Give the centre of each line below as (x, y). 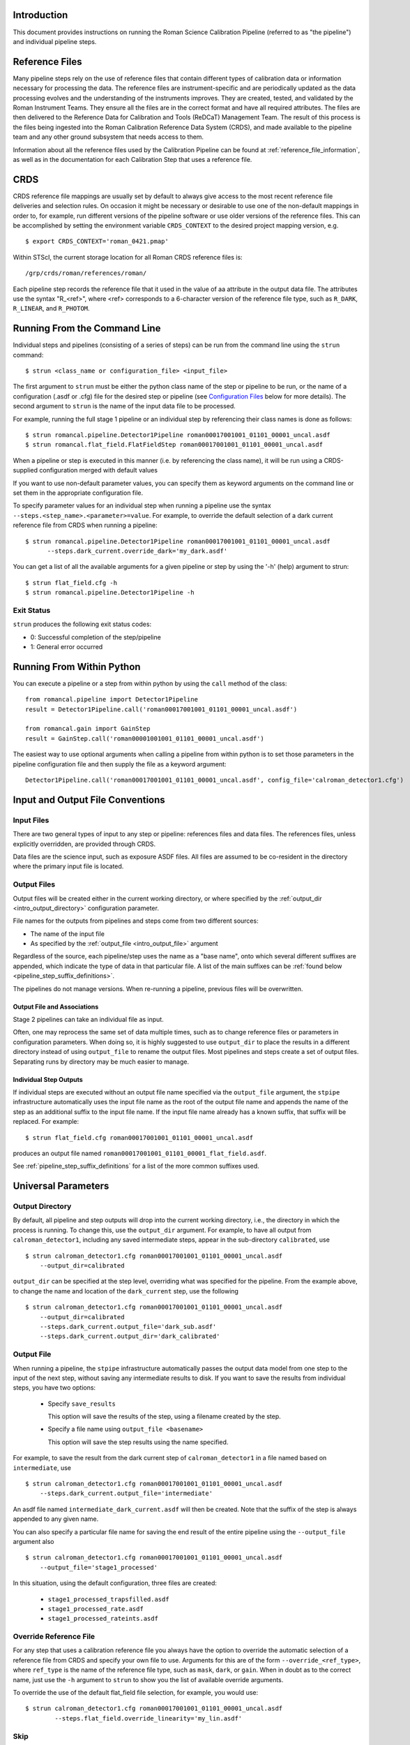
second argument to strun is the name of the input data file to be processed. (124, 406)
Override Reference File (54, 1637)
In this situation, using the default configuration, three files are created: (115, 1583)
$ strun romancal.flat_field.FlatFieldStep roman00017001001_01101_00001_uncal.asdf (174, 445)
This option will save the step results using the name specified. (138, 1442)
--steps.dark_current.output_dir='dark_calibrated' (130, 1336)
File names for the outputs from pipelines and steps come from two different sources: (136, 921)
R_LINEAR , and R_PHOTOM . (51, 309)
